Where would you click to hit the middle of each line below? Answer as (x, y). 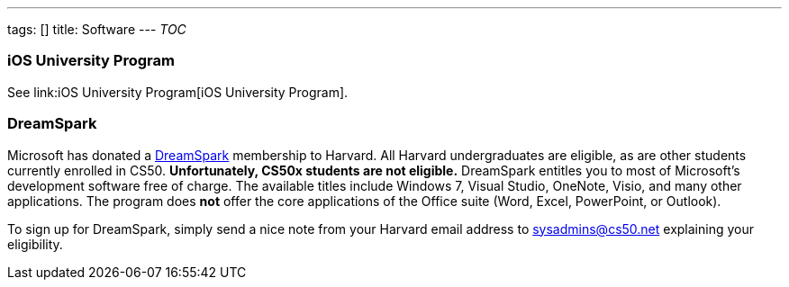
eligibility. (35, 244)
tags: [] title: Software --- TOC (97, 29)
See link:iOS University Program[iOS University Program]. (178, 92)
